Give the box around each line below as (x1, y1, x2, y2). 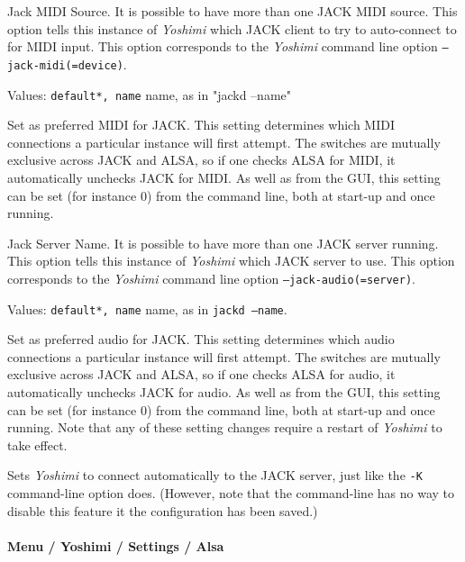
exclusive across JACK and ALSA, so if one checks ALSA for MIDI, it (7, 150, 396, 169)
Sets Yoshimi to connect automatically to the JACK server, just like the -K (7, 466, 423, 485)
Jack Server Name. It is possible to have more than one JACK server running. (7, 233, 439, 252)
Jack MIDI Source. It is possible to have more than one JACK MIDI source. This (7, 2, 458, 20)
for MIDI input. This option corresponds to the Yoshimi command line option (7, 37, 438, 56)
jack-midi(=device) (7, 59, 123, 72)
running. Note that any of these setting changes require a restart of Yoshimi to (7, 418, 442, 437)
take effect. (7, 435, 68, 454)
